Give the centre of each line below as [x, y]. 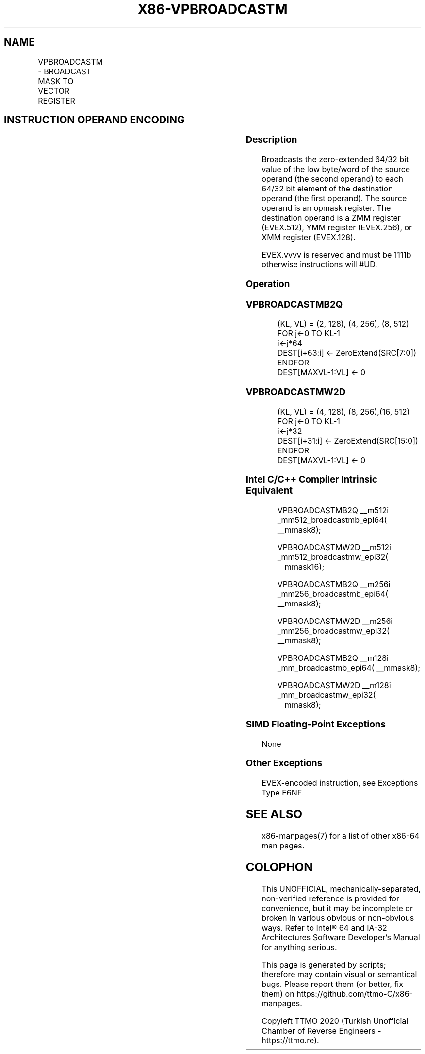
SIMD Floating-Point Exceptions [316, 724]
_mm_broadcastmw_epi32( [327, 695]
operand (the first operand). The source [334, 199]
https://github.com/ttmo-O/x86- [355, 994]
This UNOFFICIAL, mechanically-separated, [341, 889]
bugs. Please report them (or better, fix [332, 984]
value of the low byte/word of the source [336, 169]
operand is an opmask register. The [326, 208]
